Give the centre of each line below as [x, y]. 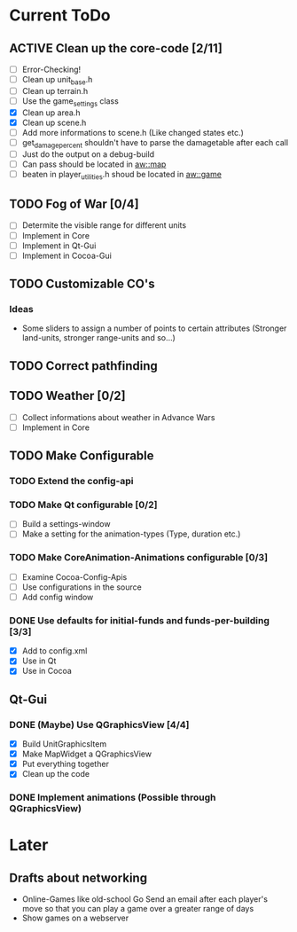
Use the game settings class [70, 102]
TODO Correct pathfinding [83, 366]
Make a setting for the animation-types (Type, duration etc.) [131, 534]
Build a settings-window [66, 524]
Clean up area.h [51, 113]
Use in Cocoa [47, 671]
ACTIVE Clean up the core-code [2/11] [116, 48]
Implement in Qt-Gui [59, 246]
